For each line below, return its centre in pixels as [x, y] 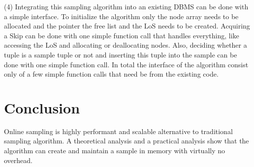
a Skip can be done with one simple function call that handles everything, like [122, 35]
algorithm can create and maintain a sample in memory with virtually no [115, 151]
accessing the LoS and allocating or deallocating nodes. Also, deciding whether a [126, 45]
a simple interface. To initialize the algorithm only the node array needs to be [121, 16]
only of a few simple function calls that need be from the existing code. [111, 74]
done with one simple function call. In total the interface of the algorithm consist [126, 64]
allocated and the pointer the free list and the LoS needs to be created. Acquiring [127, 26]
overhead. [18, 160]
